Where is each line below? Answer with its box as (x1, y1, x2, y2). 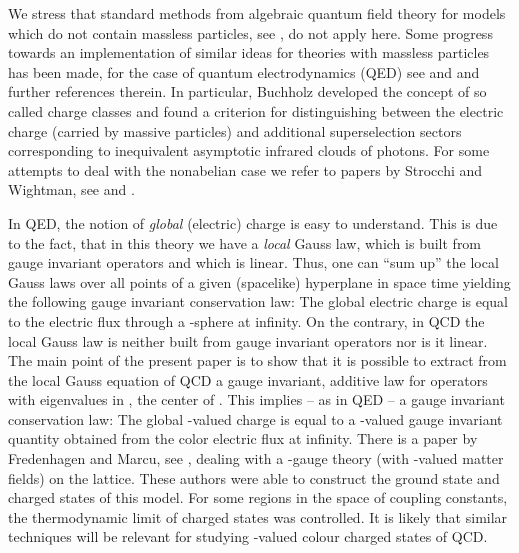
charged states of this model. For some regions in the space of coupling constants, (8, 487, 508, 508)
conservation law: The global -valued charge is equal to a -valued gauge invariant (8, 408, 503, 429)
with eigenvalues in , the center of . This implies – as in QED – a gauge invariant (8, 389, 505, 410)
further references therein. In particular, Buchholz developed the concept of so (8, 81, 487, 102)
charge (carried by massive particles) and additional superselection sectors (8, 120, 462, 141)
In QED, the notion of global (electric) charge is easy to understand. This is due (8, 212, 498, 233)
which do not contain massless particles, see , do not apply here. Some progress (8, 22, 493, 43)
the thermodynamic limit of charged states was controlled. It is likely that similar (8, 506, 508, 527)
